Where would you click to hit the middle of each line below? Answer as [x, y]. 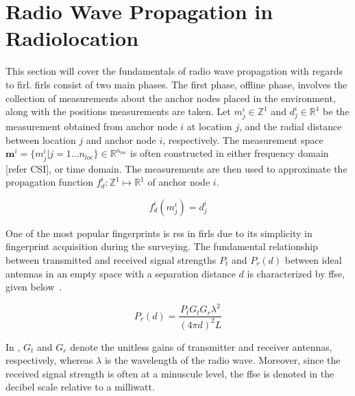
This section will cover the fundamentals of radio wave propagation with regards [174, 71]
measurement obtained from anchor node [91, 126]
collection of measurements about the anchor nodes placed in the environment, [171, 98]
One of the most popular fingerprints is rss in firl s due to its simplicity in [159, 233]
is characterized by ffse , [296, 273]
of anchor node [179, 182]
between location [41, 139]
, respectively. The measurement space [243, 139]
